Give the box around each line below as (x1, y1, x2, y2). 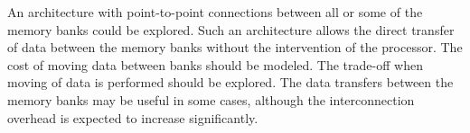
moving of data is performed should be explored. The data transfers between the (7, 73, 454, 92)
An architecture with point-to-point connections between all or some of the (7, 3, 423, 21)
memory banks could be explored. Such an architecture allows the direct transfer (7, 20, 455, 39)
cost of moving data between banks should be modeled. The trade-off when (7, 55, 423, 74)
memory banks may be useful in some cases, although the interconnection (7, 90, 415, 109)
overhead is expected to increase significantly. (7, 108, 258, 127)
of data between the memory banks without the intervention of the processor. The (7, 38, 463, 57)
